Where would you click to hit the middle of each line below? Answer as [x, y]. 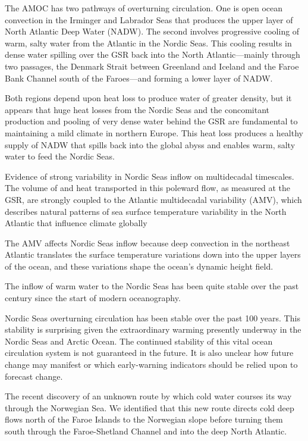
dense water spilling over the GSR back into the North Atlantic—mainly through [153, 54]
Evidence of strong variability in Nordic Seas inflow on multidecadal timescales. [150, 176]
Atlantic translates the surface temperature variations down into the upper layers [153, 254]
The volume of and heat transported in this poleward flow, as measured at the [147, 188]
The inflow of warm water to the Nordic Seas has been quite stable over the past [152, 286]
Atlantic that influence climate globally [76, 223]
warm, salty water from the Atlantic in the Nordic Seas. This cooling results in [148, 43]
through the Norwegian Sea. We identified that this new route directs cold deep [150, 407]
